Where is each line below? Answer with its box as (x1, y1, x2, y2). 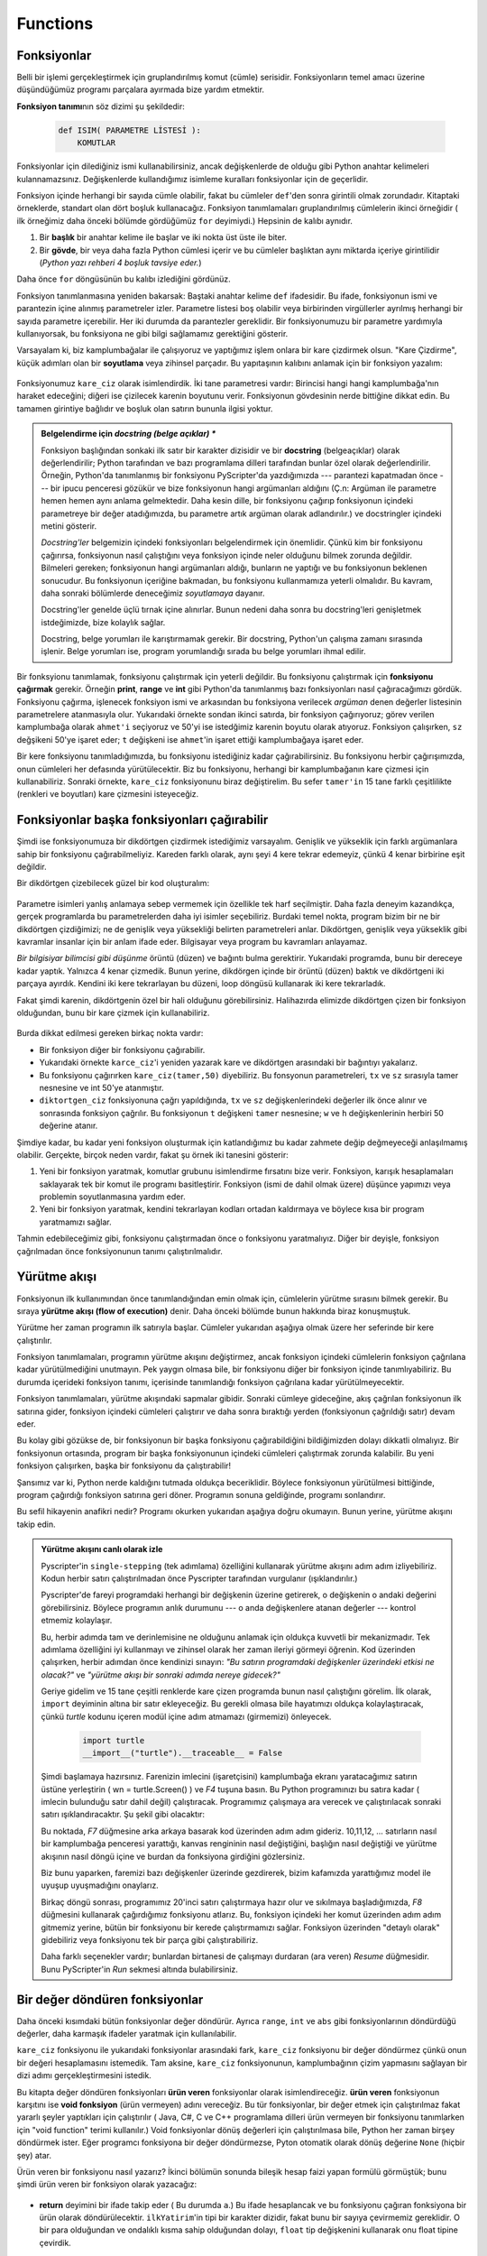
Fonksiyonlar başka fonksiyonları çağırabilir (16, 812, 269, 828)
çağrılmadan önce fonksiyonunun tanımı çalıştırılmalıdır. (16, 1245, 223, 1256)
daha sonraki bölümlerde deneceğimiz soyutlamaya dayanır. (41, 587, 265, 598)
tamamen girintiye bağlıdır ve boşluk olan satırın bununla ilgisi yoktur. (16, 402, 273, 414)
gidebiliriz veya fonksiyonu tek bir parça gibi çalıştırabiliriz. (41, 1934, 259, 1945)
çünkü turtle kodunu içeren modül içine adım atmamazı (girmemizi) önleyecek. (41, 1711, 332, 1722)
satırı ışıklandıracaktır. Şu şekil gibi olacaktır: (41, 1809, 206, 1820)
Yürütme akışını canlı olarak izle (41, 1544, 163, 1555)
